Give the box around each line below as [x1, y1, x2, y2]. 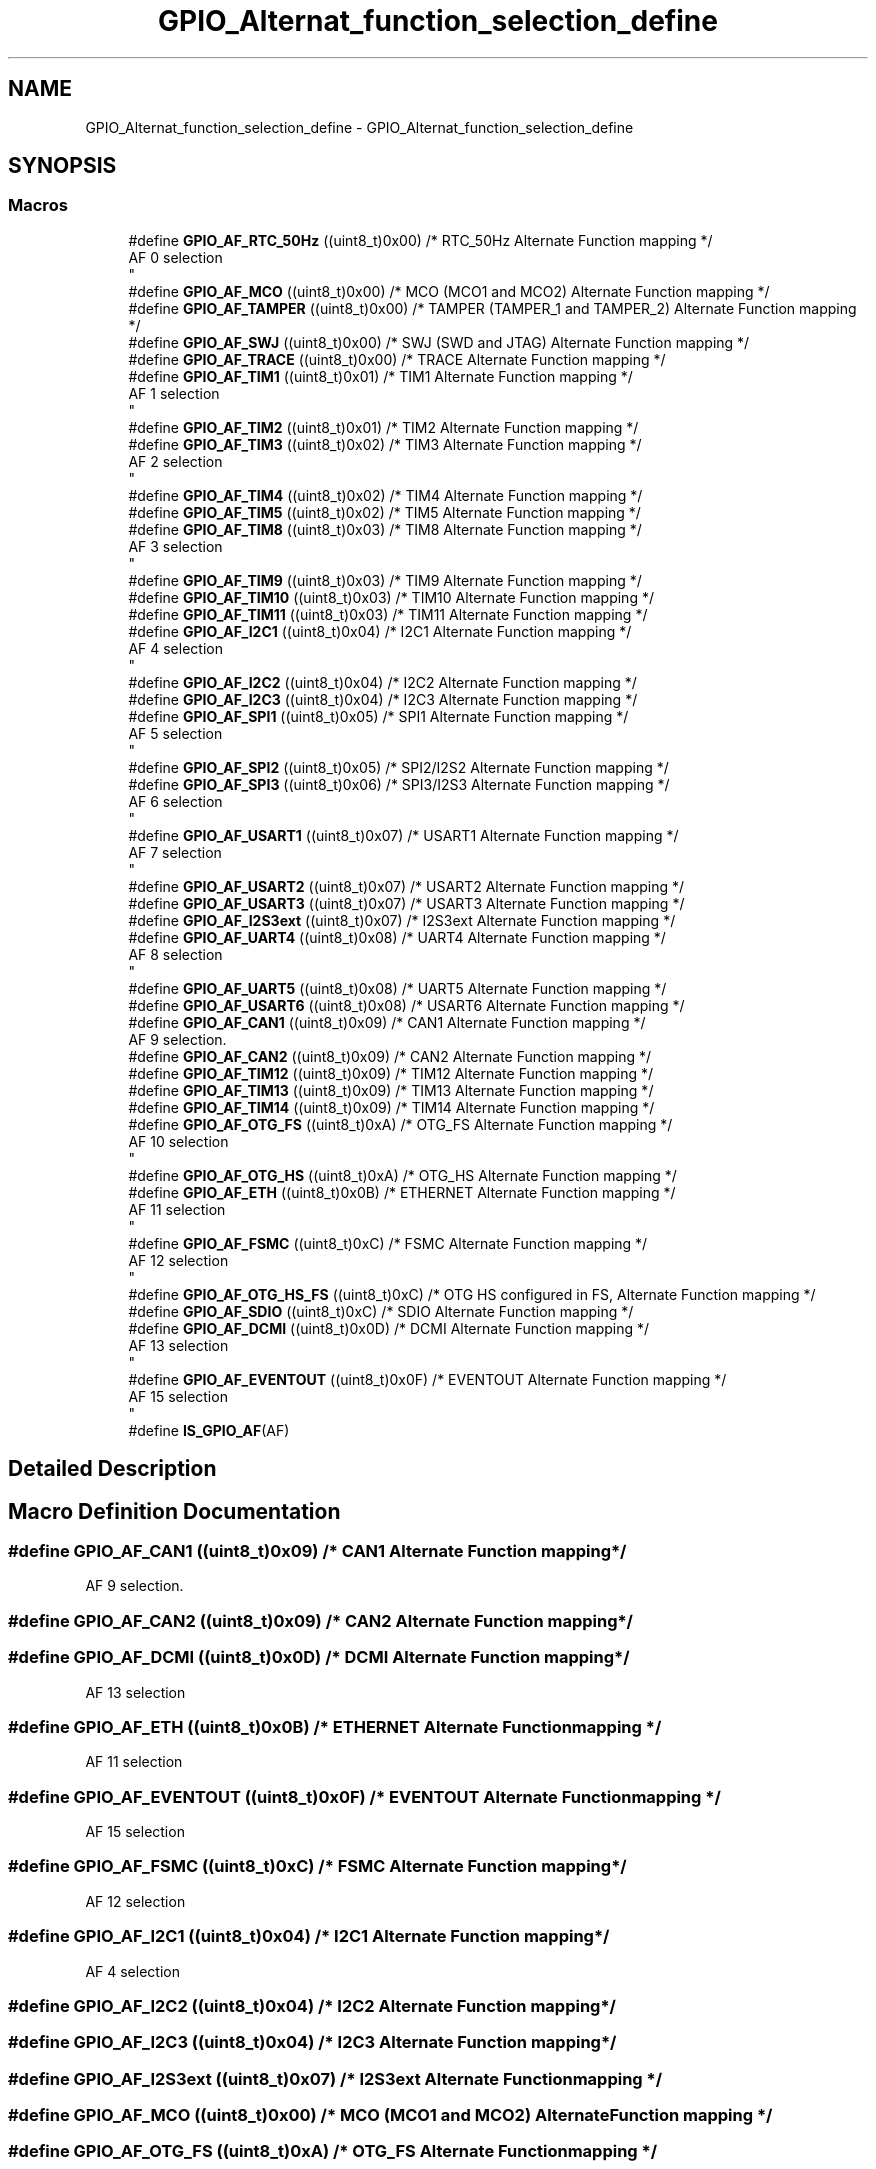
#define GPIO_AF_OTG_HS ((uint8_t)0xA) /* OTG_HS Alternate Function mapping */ [128, 1166, 677, 1184]
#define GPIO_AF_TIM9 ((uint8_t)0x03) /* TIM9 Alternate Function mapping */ [128, 571, 642, 589]
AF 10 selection [128, 1132, 229, 1150]
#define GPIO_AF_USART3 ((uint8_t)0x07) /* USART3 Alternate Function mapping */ [128, 894, 685, 912]
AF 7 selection [128, 843, 222, 861]
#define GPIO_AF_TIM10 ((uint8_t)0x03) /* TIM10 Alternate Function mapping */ [128, 588, 654, 606]
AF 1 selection [128, 384, 220, 402]
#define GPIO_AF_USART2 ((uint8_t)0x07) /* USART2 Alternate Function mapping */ [128, 877, 685, 895]
